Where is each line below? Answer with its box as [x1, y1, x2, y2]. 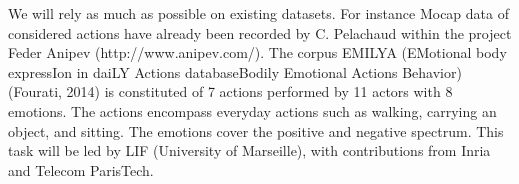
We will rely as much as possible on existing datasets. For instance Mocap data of [8, 3, 509, 23]
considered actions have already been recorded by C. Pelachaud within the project [8, 22, 512, 43]
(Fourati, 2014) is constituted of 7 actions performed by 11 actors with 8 [8, 81, 453, 102]
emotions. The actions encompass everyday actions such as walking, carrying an [8, 100, 497, 121]
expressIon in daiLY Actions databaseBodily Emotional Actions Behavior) [8, 61, 462, 82]
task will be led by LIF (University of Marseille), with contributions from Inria [8, 140, 491, 161]
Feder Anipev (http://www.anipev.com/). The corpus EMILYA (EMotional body [8, 42, 507, 63]
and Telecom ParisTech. [8, 159, 154, 180]
